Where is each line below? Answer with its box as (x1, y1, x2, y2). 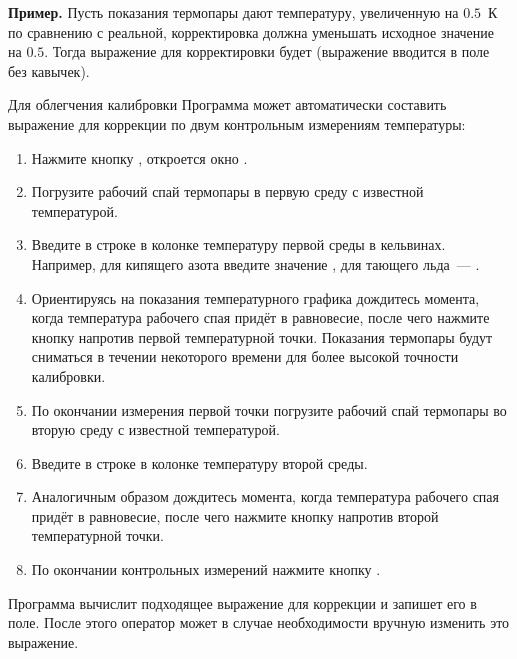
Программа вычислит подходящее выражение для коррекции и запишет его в (8, 592, 477, 613)
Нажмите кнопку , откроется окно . (31, 147, 248, 168)
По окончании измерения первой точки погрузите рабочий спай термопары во (31, 399, 507, 420)
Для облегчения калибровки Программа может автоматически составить (8, 94, 447, 115)
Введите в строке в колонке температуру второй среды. (31, 452, 368, 473)
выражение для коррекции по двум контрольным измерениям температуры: (8, 113, 466, 134)
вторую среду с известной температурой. (31, 419, 280, 440)
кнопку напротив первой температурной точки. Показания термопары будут (31, 326, 493, 347)
